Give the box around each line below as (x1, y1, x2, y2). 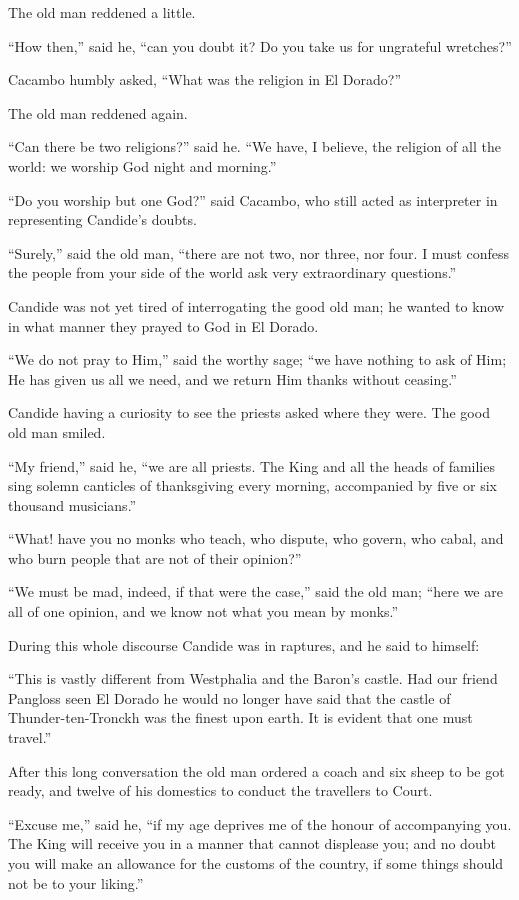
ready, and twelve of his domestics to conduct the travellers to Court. (8, 780, 433, 801)
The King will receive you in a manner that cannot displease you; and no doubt (8, 833, 496, 854)
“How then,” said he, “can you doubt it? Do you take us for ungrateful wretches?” (8, 35, 512, 56)
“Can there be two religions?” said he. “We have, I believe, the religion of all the (8, 136, 501, 157)
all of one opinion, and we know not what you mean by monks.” (8, 601, 399, 622)
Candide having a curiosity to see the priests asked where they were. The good (8, 402, 490, 423)
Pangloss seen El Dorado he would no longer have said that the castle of (8, 687, 451, 708)
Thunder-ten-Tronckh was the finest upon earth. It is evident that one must (8, 707, 473, 728)
